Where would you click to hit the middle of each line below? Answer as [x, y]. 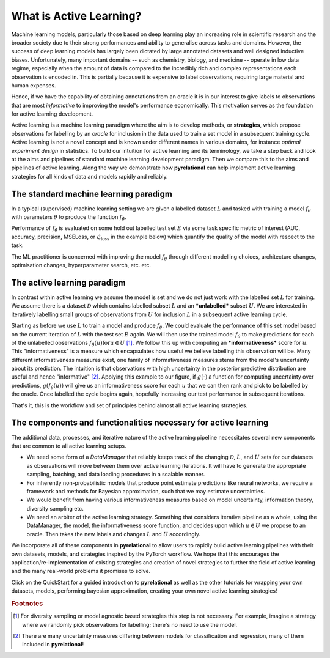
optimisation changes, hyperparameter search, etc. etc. [81, 265]
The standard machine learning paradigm [92, 194]
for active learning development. [52, 114]
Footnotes [27, 604]
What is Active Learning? [76, 16]
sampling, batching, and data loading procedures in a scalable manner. [116, 475]
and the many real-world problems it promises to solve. [81, 571]
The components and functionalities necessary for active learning [140, 423]
